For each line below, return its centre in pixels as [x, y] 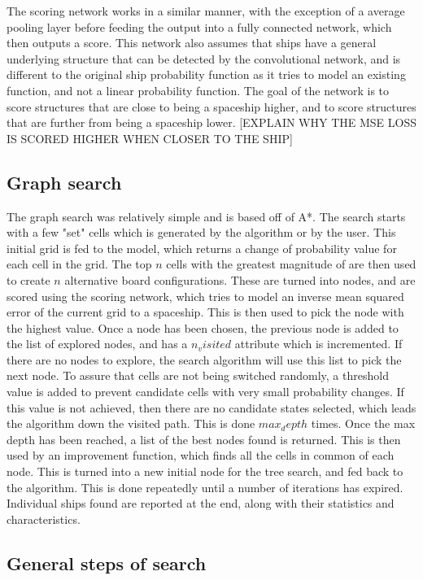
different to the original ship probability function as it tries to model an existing [206, 74]
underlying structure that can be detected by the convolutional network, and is [204, 58]
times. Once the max [363, 423]
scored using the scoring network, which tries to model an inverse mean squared [205, 296]
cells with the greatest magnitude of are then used [291, 264]
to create [28, 279]
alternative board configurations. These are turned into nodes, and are [240, 279]
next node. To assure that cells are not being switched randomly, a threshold [198, 375]
